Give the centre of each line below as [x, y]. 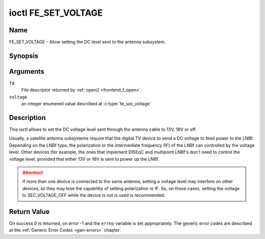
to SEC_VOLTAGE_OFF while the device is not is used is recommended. [94, 195]
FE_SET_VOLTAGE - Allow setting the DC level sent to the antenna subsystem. [88, 42]
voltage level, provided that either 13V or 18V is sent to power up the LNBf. [84, 159]
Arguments [27, 71]
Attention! [33, 173]
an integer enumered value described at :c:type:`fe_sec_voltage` [86, 104]
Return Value [29, 212]
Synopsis [24, 56]
